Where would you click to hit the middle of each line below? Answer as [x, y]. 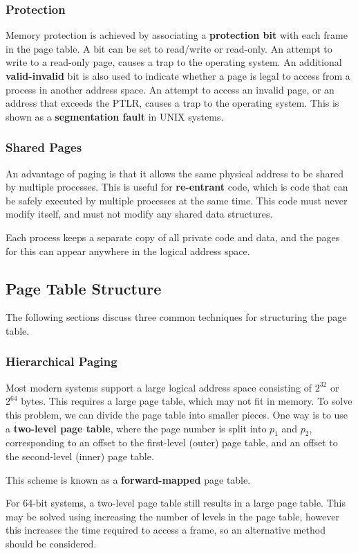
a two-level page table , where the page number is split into [136, 428]
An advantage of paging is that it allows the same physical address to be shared [175, 173]
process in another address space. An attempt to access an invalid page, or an [170, 89]
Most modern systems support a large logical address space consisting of [159, 387]
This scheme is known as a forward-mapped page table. [128, 479]
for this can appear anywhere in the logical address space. [128, 251]
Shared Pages [44, 147]
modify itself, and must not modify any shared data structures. [139, 214]
